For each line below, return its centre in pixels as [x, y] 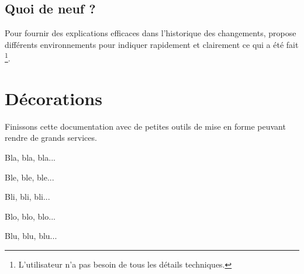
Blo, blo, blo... [30, 216]
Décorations [53, 98]
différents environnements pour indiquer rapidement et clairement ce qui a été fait [152, 44]
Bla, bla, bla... [30, 157]
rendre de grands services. [51, 138]
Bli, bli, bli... [27, 197]
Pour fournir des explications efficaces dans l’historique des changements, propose [151, 33]
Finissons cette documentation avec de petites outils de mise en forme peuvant [145, 126]
